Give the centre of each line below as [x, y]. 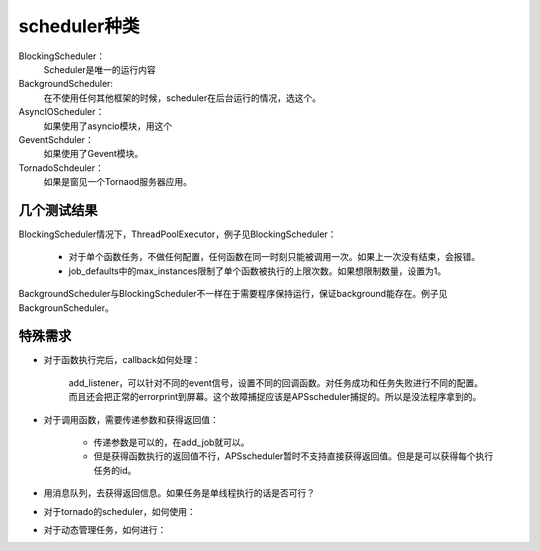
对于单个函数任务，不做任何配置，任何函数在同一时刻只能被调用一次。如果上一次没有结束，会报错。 [274, 257]
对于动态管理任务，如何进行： [105, 529]
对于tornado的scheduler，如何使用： [119, 511]
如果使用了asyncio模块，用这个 [108, 126]
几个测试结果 [58, 210]
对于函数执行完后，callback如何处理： [122, 360]
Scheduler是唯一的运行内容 [100, 69]
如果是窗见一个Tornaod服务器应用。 [117, 182]
